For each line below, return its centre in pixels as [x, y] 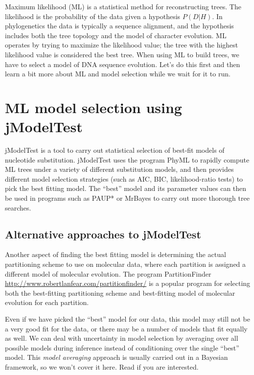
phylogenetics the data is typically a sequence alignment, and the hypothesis [119, 26]
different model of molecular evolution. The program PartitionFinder [108, 273]
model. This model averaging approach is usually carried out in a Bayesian [116, 357]
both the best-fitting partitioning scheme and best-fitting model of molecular [120, 293]
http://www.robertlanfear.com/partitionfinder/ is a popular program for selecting [128, 283]
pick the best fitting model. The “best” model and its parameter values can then [126, 188]
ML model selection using [93, 107]
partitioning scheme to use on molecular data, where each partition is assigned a [126, 264]
